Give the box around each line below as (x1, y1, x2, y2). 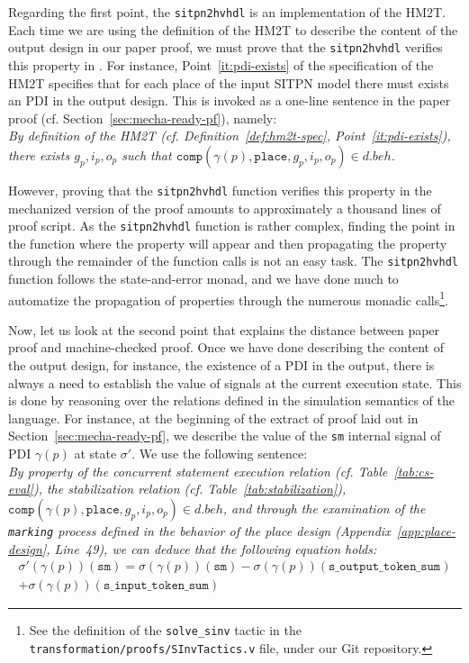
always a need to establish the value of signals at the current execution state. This (8, 373, 462, 392)
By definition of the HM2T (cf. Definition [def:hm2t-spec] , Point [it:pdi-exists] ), (8, 126, 451, 145)
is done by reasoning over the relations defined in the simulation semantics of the (8, 391, 455, 410)
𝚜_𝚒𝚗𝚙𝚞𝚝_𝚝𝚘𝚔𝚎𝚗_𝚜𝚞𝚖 (103, 579, 209, 593)
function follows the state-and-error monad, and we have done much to (8, 269, 399, 288)
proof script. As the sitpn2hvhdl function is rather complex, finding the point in (8, 216, 455, 235)
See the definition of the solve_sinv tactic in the (29, 621, 302, 640)
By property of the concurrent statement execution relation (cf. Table (8, 461, 388, 480)
